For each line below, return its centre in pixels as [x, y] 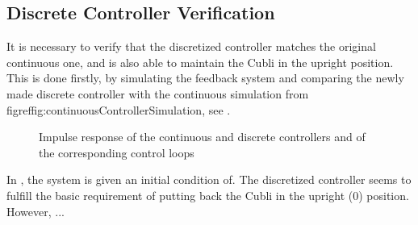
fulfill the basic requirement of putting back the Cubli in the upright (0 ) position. [208, 195]
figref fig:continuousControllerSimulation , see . [119, 109]
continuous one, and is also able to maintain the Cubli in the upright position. [200, 62]
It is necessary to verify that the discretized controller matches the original [191, 46]
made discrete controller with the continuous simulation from [158, 93]
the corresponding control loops [117, 152]
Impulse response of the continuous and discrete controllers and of [202, 137]
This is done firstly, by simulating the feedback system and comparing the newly [205, 78]
